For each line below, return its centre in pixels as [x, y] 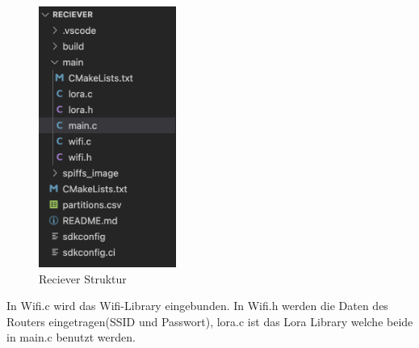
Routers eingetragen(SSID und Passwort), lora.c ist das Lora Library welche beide [210, 321]
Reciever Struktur [83, 278]
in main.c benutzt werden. [71, 337]
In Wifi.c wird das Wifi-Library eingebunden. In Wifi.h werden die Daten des [197, 306]
